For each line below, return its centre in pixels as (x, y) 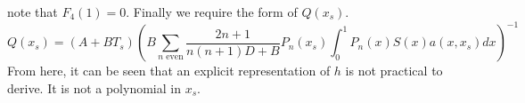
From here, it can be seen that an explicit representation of (169, 71)
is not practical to (394, 71)
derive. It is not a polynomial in (94, 87)
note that (33, 12)
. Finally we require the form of (212, 12)
